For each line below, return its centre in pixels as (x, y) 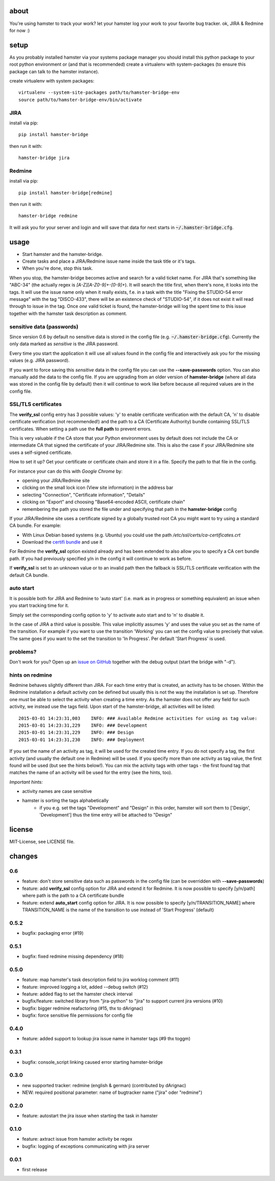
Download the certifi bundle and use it (62, 542)
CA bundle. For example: (35, 526)
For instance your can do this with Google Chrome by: (66, 471)
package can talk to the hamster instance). (54, 71)
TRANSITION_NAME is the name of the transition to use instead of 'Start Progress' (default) (118, 910)
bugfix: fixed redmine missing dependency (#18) (73, 957)
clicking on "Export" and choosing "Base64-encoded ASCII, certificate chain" (104, 502)
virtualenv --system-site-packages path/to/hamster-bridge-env (99, 93)
